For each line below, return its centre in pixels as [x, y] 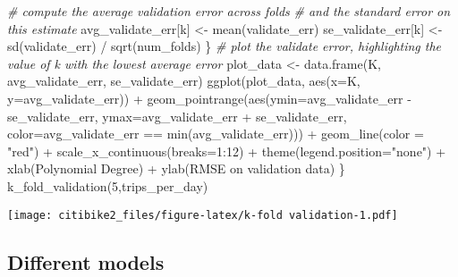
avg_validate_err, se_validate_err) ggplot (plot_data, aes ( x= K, [184, 81]
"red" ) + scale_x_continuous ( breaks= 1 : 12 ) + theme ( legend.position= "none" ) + [227, 151]
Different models [86, 261]
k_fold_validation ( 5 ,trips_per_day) [108, 185]
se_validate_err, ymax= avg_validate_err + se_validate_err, [177, 116]
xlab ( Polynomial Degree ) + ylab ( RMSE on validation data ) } [176, 168]
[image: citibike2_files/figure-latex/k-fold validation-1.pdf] [203, 215]
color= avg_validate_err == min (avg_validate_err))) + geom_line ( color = [216, 134]
